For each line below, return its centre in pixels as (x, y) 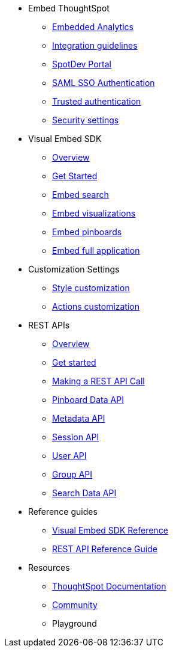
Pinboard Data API (88, 400)
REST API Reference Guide (105, 549)
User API (69, 456)
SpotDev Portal (82, 64)
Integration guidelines (95, 45)
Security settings (86, 120)
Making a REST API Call (98, 381)
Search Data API (84, 493)
